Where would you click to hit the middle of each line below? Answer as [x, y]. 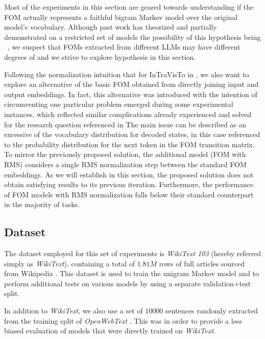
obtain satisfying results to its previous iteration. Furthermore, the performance [129, 184]
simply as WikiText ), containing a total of [70, 263]
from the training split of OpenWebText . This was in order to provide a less [123, 320]
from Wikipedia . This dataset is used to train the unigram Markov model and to [132, 273]
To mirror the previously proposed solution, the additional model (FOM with [125, 154]
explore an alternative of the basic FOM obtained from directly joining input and [131, 84]
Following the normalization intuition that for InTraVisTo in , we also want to [127, 74]
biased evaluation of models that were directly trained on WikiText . [110, 331]
